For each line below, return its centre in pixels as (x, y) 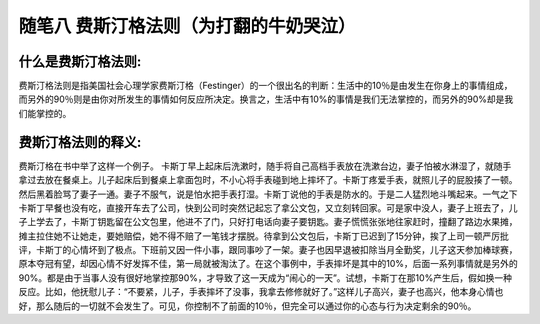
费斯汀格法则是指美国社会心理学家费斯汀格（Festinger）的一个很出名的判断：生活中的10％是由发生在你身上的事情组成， (266, 86)
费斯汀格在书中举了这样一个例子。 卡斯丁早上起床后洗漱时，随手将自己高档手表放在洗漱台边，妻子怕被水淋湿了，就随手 (265, 166)
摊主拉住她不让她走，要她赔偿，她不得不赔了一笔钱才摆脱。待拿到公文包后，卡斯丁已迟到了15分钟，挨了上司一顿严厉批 (263, 236)
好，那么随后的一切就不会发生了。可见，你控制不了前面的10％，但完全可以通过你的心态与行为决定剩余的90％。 (247, 306)
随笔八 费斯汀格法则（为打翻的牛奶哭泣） (187, 26)
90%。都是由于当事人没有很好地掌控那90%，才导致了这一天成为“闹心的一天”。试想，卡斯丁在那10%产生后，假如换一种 (265, 277)
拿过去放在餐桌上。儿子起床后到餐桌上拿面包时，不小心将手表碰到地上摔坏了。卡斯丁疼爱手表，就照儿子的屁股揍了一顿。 (268, 180)
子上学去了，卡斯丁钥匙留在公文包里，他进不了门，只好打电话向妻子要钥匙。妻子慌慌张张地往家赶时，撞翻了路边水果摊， (268, 222)
